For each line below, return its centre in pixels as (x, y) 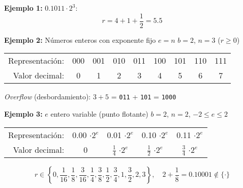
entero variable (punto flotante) (99, 113)
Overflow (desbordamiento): (48, 97)
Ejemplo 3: (23, 113)
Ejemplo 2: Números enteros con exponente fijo (80, 39)
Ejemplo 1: (23, 8)
